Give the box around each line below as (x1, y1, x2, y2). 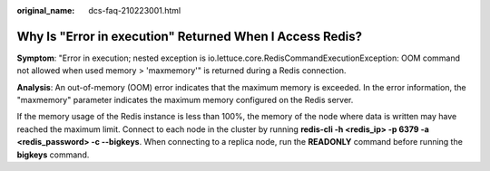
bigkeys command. (16, 149, 90, 160)
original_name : (16, 5, 75, 15)
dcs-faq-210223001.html (88, 5, 181, 15)
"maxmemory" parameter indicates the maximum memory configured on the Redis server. (16, 95, 354, 106)
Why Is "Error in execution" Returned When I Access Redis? (16, 28, 363, 44)
